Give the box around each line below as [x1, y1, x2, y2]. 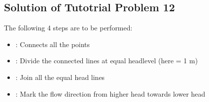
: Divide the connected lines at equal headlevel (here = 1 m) [15, 55, 198, 66]
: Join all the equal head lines [15, 72, 105, 82]
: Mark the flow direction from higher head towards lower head [15, 88, 206, 99]
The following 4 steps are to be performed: [4, 23, 133, 33]
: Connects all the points [15, 39, 90, 49]
